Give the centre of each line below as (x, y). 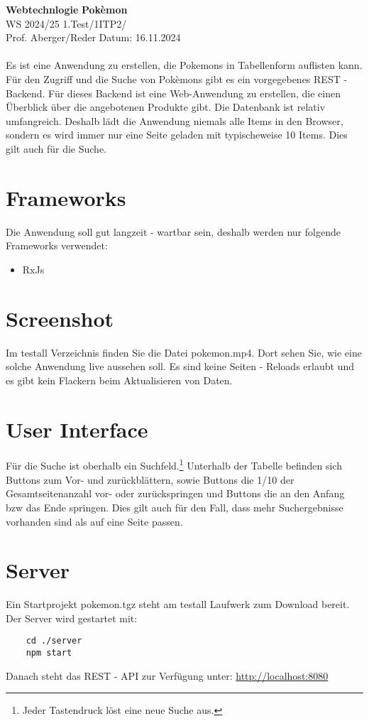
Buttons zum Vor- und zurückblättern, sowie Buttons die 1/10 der (150, 479)
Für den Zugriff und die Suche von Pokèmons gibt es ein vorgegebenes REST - (177, 78)
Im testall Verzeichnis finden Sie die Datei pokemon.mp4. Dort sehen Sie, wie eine (184, 352)
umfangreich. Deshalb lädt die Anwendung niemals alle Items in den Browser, (175, 120)
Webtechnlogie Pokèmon (67, 9)
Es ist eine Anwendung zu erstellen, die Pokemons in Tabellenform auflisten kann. (184, 65)
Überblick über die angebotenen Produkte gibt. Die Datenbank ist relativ (166, 107)
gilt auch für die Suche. (56, 148)
